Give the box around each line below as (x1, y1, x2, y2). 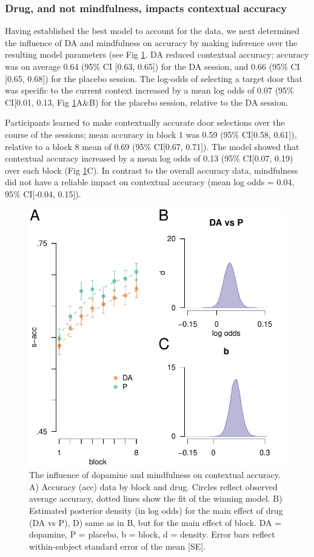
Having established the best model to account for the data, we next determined (5, 24, 300, 37)
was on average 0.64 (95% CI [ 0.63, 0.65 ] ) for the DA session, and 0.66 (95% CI (5, 60, 300, 72)
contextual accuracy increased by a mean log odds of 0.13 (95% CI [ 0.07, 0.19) (5, 152, 293, 165)
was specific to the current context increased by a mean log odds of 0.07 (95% (5, 84, 294, 97)
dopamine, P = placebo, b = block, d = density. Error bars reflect (29, 528, 275, 541)
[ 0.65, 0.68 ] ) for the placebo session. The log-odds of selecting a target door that (5, 72, 302, 84)
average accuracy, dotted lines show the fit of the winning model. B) (29, 492, 282, 505)
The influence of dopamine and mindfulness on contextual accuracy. (29, 468, 281, 481)
